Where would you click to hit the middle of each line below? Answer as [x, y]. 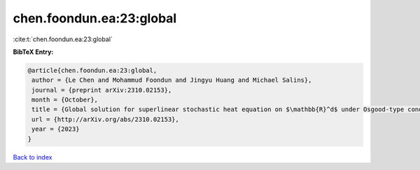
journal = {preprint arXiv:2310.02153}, [102, 90]
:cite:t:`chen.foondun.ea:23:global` [63, 39]
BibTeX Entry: [33, 52]
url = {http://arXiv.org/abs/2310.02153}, [106, 119]
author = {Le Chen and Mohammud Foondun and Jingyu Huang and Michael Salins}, [172, 80]
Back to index [33, 157]
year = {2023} [56, 129]
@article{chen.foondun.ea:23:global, [92, 70]
